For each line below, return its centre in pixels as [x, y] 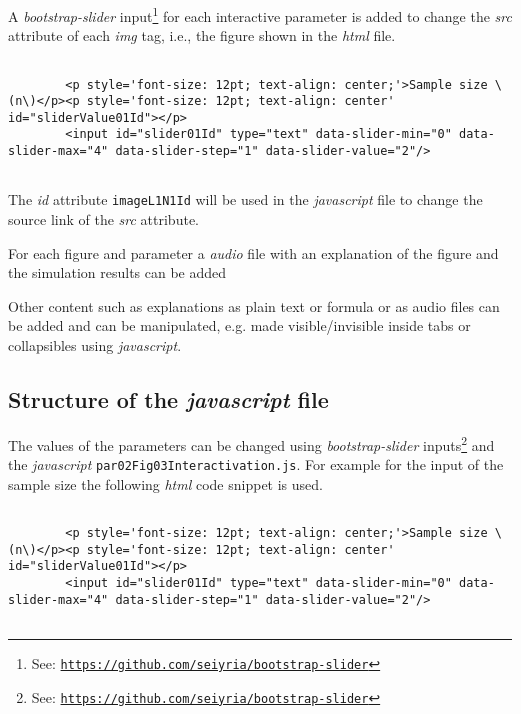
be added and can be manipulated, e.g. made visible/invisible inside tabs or [239, 325]
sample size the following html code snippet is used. [165, 483]
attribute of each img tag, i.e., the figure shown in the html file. [202, 35]
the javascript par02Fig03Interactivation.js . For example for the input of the [256, 464]
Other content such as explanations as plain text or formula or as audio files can [254, 305]
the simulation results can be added [117, 272]
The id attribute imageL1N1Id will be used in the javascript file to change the [245, 199]
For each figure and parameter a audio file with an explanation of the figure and [253, 252]
